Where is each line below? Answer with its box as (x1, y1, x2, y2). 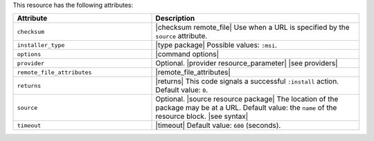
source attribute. (155, 31, 208, 41)
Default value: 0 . (155, 85, 208, 95)
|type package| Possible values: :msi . (155, 40, 277, 50)
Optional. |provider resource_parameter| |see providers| (155, 59, 339, 68)
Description (155, 14, 195, 23)
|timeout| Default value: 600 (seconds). (155, 121, 281, 131)
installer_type (17, 41, 65, 48)
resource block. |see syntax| (155, 111, 249, 121)
